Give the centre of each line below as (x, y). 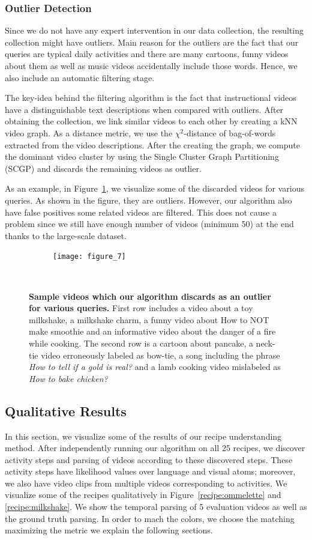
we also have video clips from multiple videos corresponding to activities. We (146, 483)
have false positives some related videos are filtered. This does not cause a (141, 212)
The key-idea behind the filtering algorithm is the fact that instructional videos (151, 98)
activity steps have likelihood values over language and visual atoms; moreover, (150, 471)
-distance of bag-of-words (230, 132)
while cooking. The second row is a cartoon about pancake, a (141, 343)
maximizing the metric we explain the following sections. (109, 530)
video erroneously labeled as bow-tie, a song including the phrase (160, 355)
